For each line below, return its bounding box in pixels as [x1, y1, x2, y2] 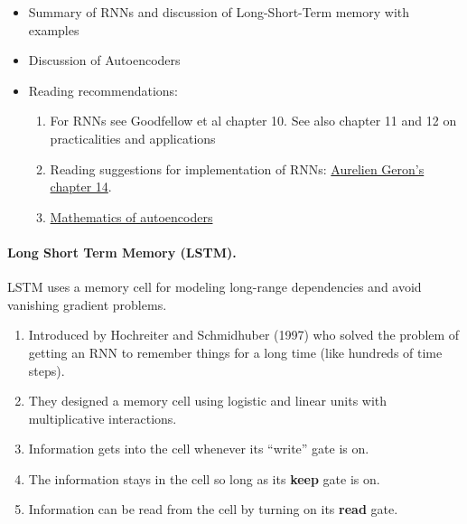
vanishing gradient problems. [7, 295, 167, 313]
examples [28, 20, 79, 39]
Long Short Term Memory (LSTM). [7, 242, 237, 261]
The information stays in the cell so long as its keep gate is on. [28, 469, 380, 488]
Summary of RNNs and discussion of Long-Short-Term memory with [28, 3, 410, 21]
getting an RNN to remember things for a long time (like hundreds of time [28, 342, 443, 361]
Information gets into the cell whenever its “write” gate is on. [28, 439, 369, 458]
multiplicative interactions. [28, 408, 177, 427]
